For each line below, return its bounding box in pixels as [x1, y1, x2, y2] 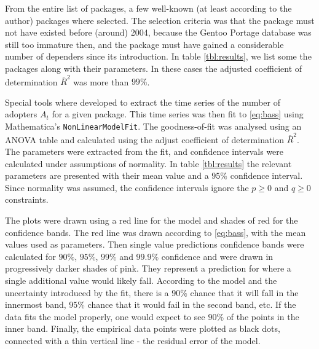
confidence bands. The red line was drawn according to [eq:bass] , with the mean [5, 225, 306, 238]
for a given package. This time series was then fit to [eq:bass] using [52, 108, 304, 120]
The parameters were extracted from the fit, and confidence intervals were [5, 145, 284, 158]
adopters [5, 108, 37, 120]
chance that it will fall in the [190, 286, 299, 299]
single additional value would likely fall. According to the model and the [5, 273, 277, 286]
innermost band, [5, 298, 66, 311]
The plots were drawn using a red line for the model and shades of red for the [5, 214, 298, 226]
